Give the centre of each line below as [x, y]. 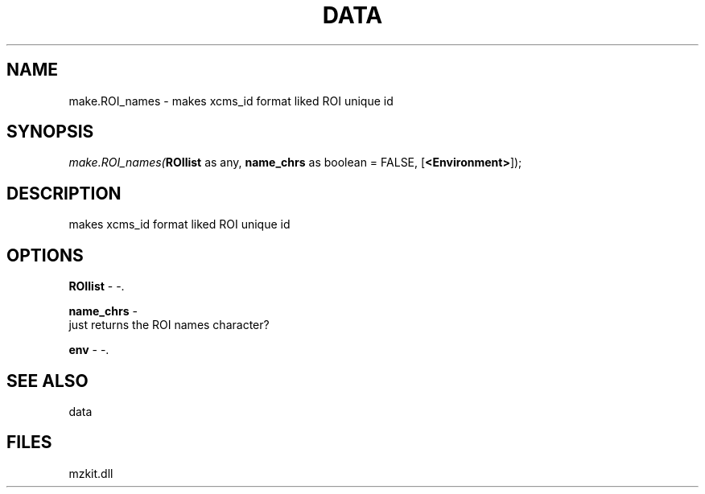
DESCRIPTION [64, 193]
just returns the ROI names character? [169, 325]
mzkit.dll [91, 473]
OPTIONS [45, 255]
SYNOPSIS [50, 132]
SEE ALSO [47, 381]
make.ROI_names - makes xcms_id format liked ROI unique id [231, 101]
